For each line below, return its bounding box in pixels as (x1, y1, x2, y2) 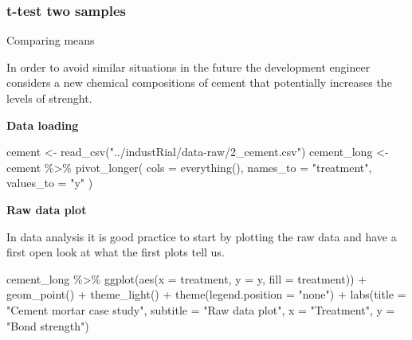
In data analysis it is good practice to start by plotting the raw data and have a (6, 228, 397, 244)
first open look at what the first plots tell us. (6, 244, 225, 260)
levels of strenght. (6, 90, 92, 106)
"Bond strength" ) (6, 317, 89, 334)
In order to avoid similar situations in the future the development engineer (6, 58, 371, 75)
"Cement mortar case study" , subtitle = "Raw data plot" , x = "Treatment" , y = (6, 301, 395, 318)
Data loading (6, 116, 79, 133)
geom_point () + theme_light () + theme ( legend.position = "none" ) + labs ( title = (6, 286, 406, 303)
